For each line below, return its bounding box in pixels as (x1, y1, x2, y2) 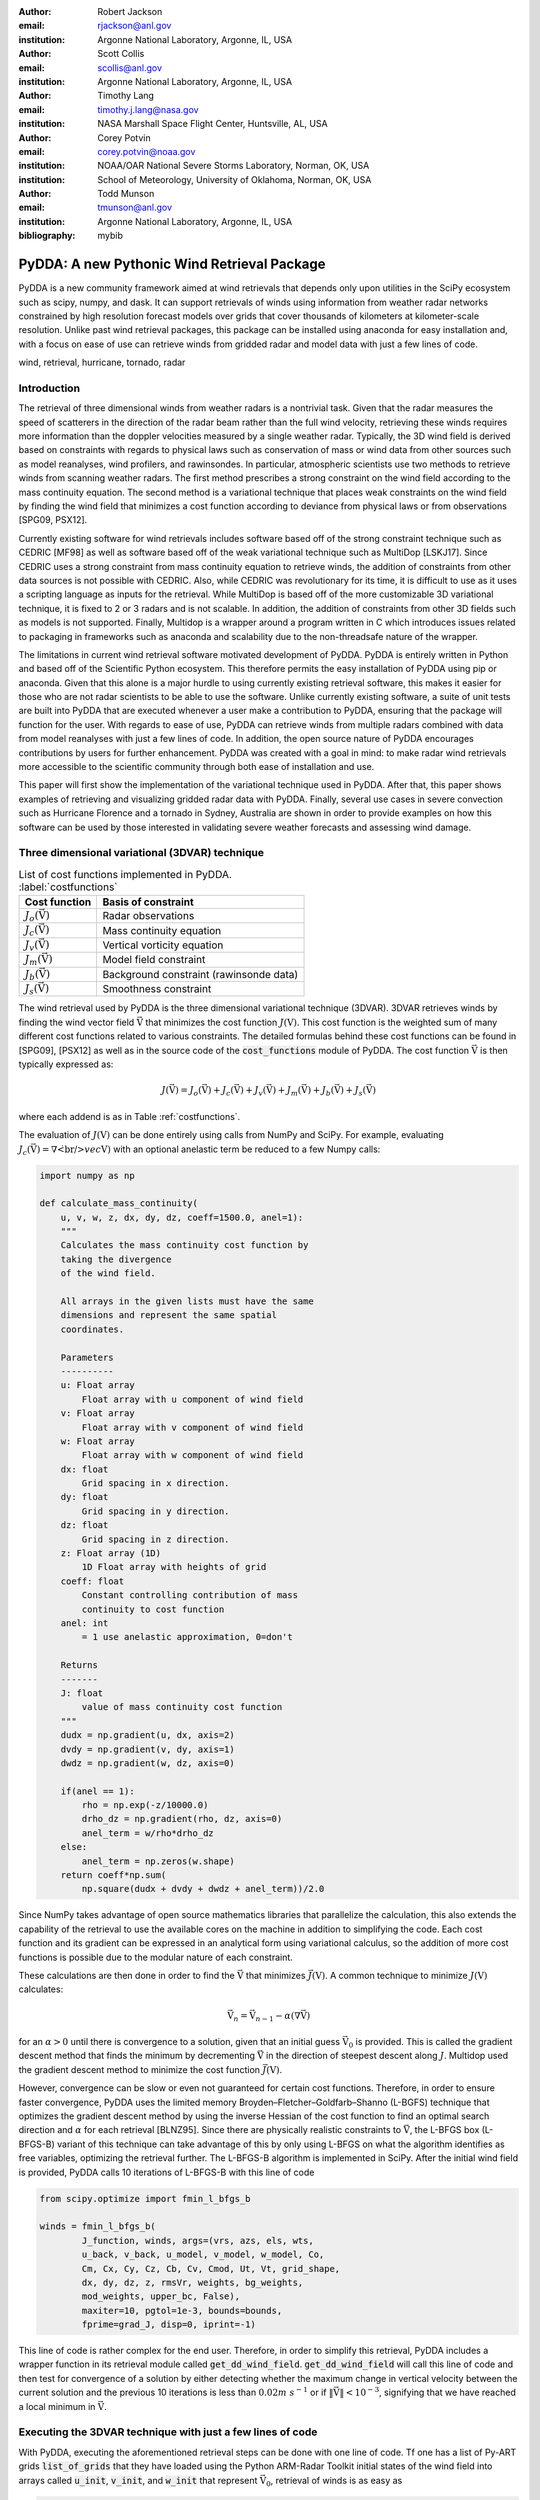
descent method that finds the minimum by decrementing (18, 2050, 255, 2062)
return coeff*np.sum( (60, 1870, 167, 1881)
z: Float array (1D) (60, 1548, 162, 1559)
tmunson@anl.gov (97, 201, 173, 214)
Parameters (60, 1351, 114, 1363)
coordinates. (60, 1323, 125, 1335)
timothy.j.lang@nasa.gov (97, 103, 199, 115)
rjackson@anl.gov (97, 20, 172, 32)
